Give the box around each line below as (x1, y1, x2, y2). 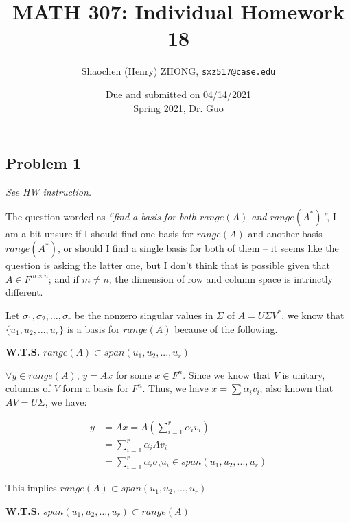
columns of (5, 381, 51, 395)
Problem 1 (5, 152, 81, 174)
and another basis (248, 226, 323, 240)
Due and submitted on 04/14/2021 (105, 86, 252, 101)
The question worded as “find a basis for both (5, 209, 196, 223)
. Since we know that (183, 367, 271, 382)
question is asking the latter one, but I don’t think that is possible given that (5, 258, 331, 272)
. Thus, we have (142, 381, 209, 395)
